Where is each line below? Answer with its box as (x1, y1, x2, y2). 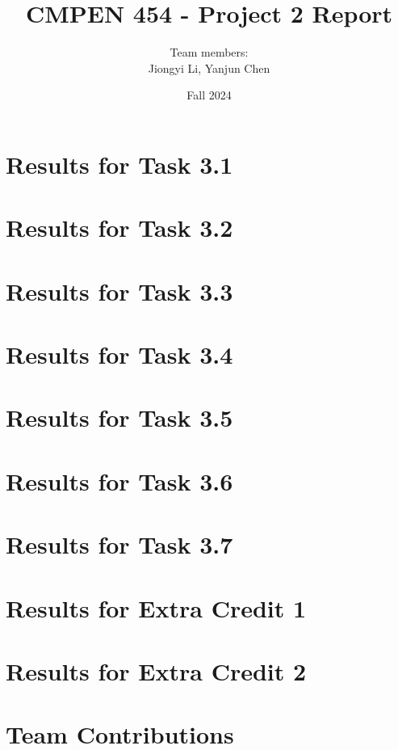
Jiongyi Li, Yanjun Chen (148, 59, 270, 76)
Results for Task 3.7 (6, 528, 233, 561)
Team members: (170, 44, 249, 61)
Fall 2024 (186, 86, 232, 103)
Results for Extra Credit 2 (6, 654, 307, 687)
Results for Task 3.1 (6, 147, 233, 180)
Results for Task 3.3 (6, 274, 233, 307)
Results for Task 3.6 (6, 464, 233, 497)
